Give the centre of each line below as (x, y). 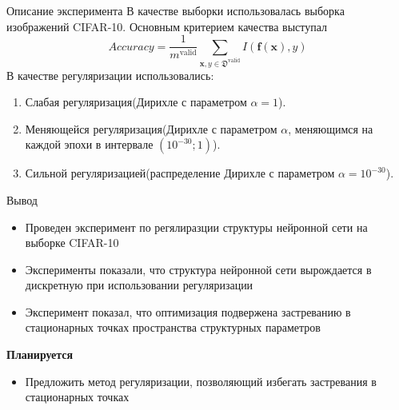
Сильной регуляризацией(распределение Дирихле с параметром (180, 173)
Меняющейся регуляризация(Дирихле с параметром (151, 128)
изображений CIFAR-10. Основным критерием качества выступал (167, 26)
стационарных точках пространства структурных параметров (173, 327)
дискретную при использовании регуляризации (139, 285)
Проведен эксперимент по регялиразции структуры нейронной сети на (196, 227)
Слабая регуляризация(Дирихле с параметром (136, 102)
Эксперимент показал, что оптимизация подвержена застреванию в (188, 311)
